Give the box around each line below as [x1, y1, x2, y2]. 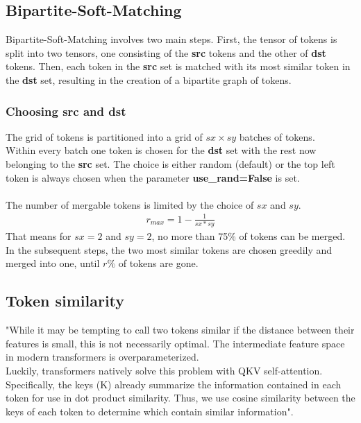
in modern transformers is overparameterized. [6, 349, 199, 364]
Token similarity [6, 290, 125, 311]
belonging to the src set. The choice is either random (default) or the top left [6, 156, 335, 171]
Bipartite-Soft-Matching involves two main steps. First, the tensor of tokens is [6, 32, 337, 46]
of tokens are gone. [118, 256, 199, 270]
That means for [6, 229, 72, 243]
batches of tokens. [239, 129, 315, 144]
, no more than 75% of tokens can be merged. [151, 229, 346, 243]
